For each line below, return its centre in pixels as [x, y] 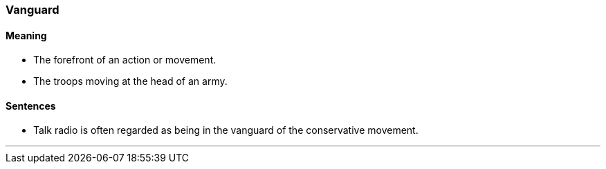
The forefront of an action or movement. [125, 60]
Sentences [31, 106]
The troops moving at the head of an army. [130, 81]
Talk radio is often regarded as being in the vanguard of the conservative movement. [226, 130]
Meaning [26, 35]
